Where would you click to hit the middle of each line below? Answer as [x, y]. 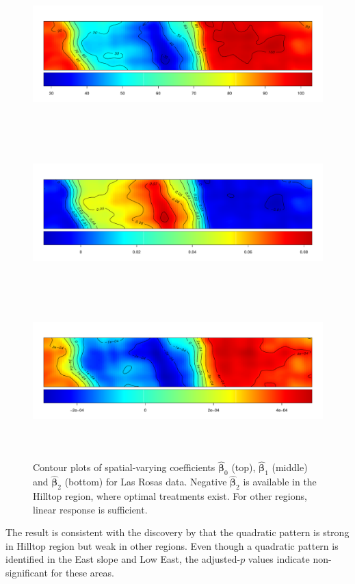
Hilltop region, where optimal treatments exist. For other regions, [170, 496]
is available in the [280, 482]
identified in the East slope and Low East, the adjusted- [123, 559]
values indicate [279, 559]
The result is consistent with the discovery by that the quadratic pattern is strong [177, 532]
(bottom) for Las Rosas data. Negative [146, 482]
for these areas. [82, 573]
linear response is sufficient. [90, 509]
